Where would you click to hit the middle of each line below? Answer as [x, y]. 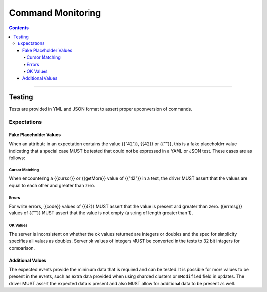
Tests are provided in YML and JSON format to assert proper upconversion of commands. [101, 109]
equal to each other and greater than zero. [52, 185]
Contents [19, 28]
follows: [17, 158]
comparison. [22, 248]
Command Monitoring [55, 13]
